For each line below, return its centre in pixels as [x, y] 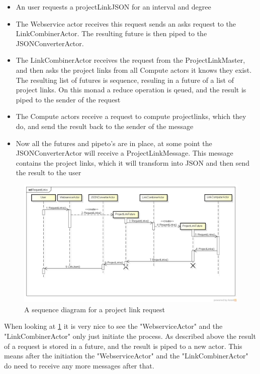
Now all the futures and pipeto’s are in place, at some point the [114, 143]
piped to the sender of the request [68, 99]
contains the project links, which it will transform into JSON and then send [133, 162]
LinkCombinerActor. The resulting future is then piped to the [111, 33]
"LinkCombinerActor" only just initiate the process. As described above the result [130, 336]
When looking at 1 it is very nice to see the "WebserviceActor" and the [113, 326]
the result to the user [49, 172]
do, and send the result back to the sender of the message [105, 126]
